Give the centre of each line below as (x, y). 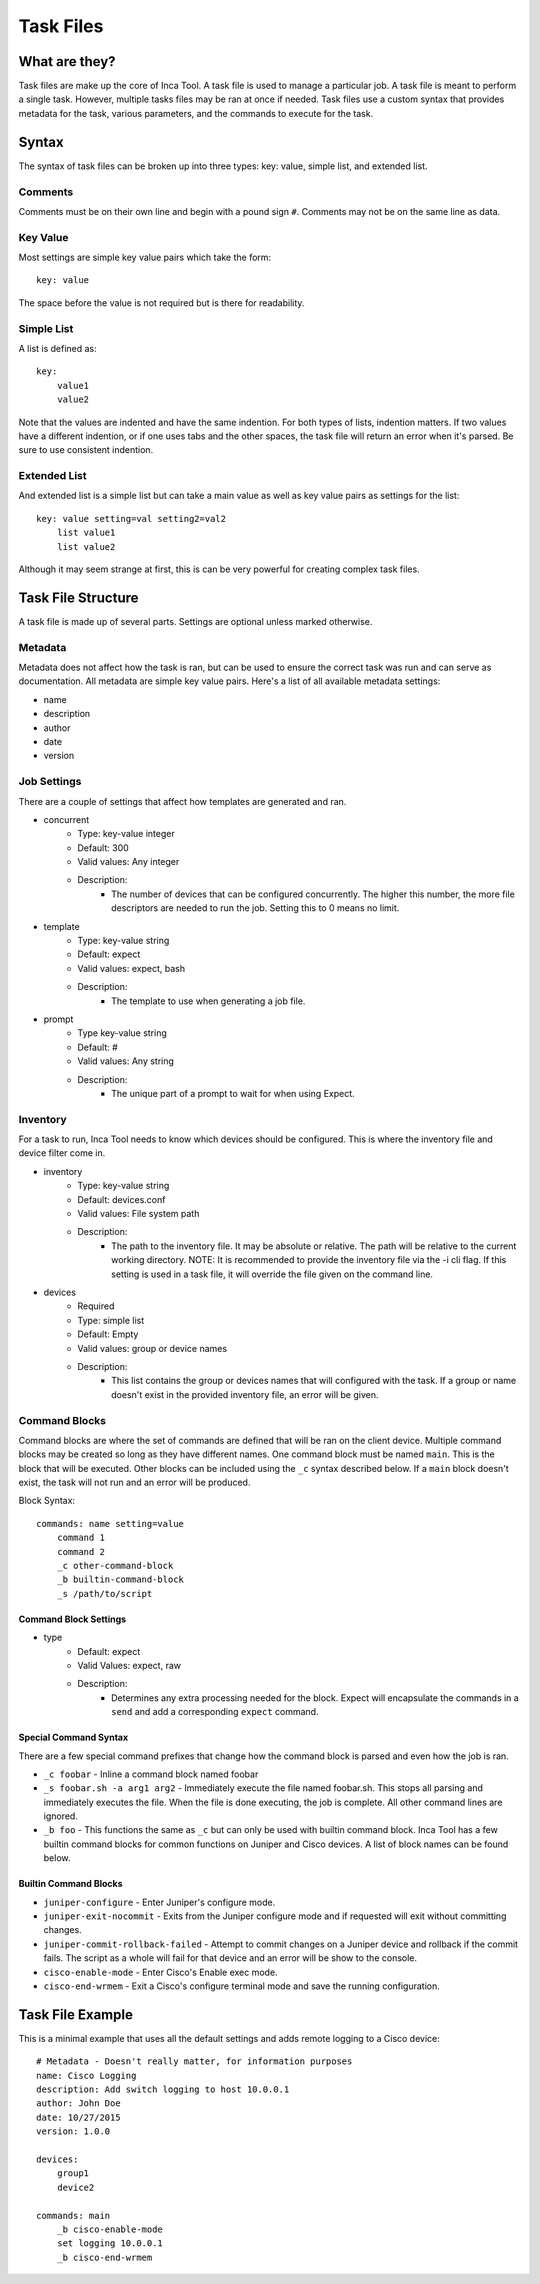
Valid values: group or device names (152, 1348)
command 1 (80, 1538)
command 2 (80, 1551)
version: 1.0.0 (73, 2131)
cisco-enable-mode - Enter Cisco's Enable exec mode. (161, 1972)
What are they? (67, 61)
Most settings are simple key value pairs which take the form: (145, 257)
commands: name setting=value (110, 1523)
